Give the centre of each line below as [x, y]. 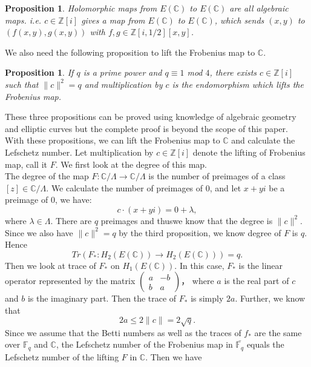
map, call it [26, 164]
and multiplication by [123, 84]
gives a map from [113, 20]
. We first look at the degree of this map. [131, 164]
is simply [207, 298]
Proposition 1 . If [39, 72]
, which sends [239, 20]
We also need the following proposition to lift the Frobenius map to [130, 52]
